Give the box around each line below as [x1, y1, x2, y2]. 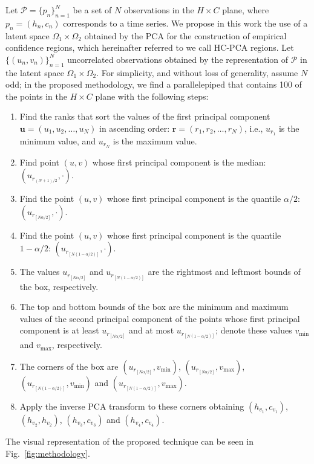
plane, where [222, 4, 269, 16]
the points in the [5, 89, 67, 102]
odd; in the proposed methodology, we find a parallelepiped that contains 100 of [5, 78, 302, 91]
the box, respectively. [19, 280, 99, 292]
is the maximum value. [113, 134, 197, 147]
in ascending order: [99, 121, 170, 134]
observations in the [123, 4, 194, 16]
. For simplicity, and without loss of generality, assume [96, 66, 298, 79]
